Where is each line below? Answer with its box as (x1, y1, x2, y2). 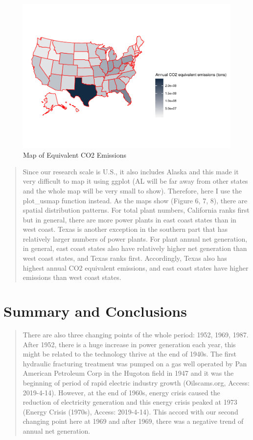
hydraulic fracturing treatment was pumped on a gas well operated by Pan (23, 358, 247, 368)
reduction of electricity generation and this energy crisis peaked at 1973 (23, 397, 237, 407)
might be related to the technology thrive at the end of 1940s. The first (23, 349, 236, 359)
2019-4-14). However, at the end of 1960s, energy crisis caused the (23, 387, 220, 397)
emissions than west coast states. (23, 272, 121, 282)
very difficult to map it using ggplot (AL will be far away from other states (23, 176, 248, 186)
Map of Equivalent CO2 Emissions (23, 150, 127, 160)
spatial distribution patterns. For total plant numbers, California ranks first (23, 205, 250, 215)
